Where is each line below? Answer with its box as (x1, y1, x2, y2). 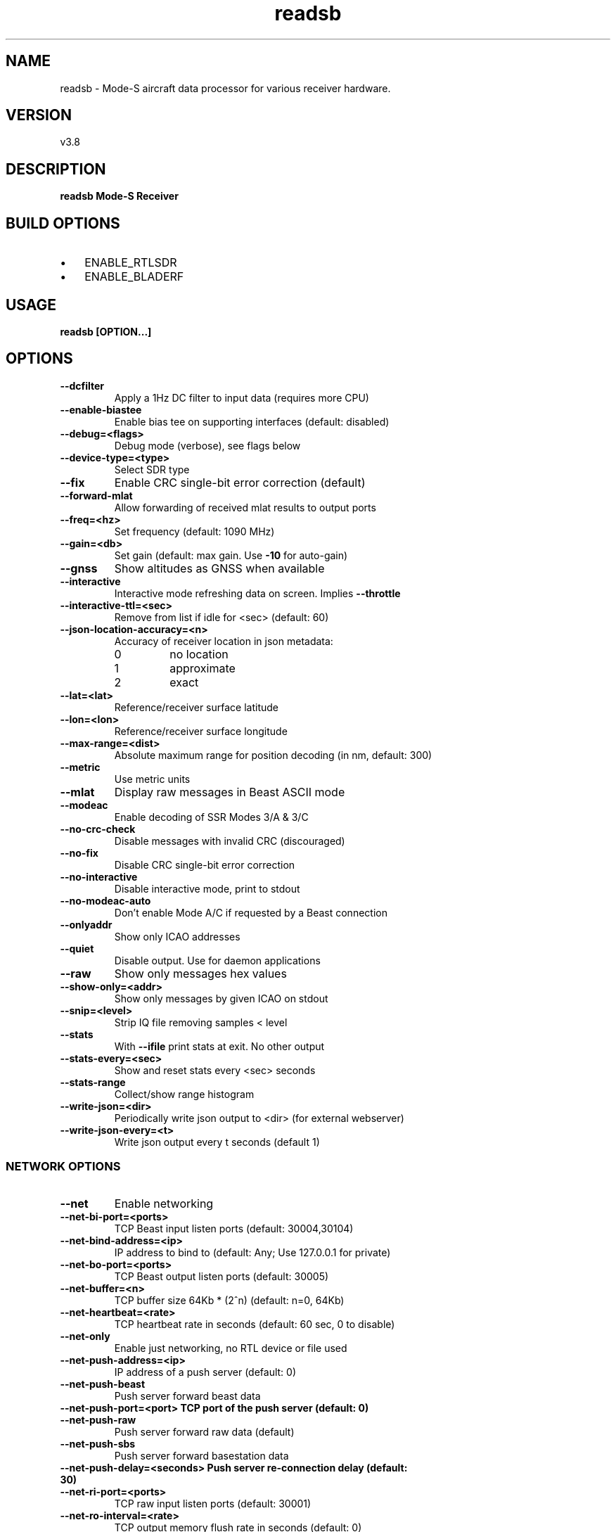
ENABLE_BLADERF (84, 269, 184, 284)
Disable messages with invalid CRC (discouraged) (114, 834, 345, 847)
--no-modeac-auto (60, 894, 151, 907)
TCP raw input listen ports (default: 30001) (114, 1497, 312, 1509)
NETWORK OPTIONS (6, 1159, 121, 1174)
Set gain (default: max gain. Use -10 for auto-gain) (114, 549, 348, 561)
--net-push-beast (60, 1377, 146, 1390)
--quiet (60, 942, 94, 955)
